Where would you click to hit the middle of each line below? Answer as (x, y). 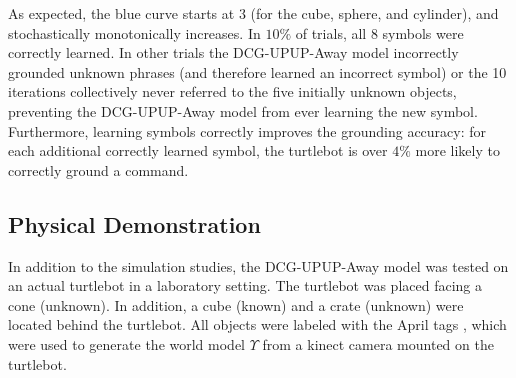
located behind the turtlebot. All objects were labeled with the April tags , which (257, 324)
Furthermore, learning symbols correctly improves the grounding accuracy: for (247, 130)
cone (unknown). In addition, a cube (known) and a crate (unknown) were (236, 304)
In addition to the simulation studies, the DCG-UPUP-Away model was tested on (258, 265)
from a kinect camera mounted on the (378, 343)
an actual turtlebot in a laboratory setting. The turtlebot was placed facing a (245, 285)
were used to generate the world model (126, 343)
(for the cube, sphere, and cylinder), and (374, 13)
